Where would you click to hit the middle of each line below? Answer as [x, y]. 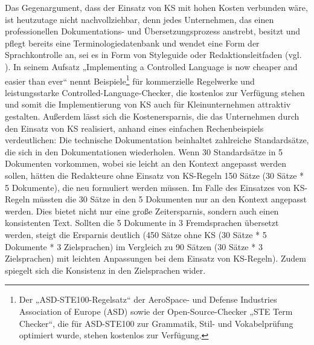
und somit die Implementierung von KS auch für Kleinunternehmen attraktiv [148, 104]
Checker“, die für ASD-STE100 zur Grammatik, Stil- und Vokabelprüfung [156, 323]
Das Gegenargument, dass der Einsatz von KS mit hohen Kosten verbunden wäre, [156, 7]
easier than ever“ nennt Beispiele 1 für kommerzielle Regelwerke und [130, 80]
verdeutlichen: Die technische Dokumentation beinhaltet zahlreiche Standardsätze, [157, 140]
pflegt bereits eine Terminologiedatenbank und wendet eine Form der [132, 43]
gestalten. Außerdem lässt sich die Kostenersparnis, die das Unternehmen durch [152, 116]
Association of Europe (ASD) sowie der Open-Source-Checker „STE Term [156, 311]
